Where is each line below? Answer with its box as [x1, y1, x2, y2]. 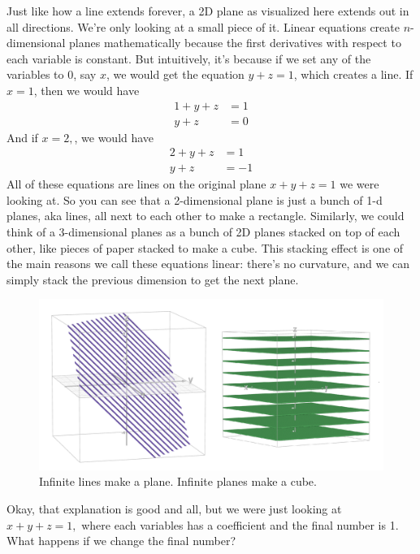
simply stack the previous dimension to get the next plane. [6, 271, 299, 288]
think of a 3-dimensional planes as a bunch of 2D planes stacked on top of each [6, 223, 401, 240]
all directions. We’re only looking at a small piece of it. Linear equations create [6, 18, 400, 35]
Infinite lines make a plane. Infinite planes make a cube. [39, 473, 317, 490]
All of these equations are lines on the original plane [6, 175, 266, 193]
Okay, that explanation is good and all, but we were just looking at [6, 500, 342, 517]
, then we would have [33, 81, 140, 98]
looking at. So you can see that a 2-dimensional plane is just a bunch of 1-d [6, 191, 383, 208]
